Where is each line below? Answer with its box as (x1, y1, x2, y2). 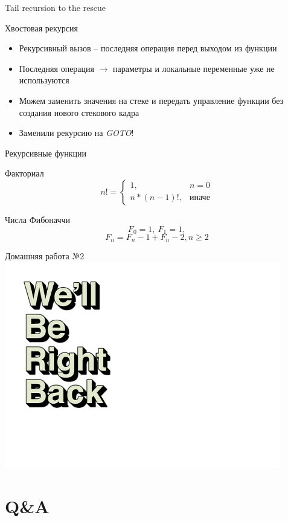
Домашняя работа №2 (5, 250, 85, 262)
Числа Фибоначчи (5, 213, 71, 225)
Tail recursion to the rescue (5, 1, 106, 13)
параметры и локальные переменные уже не (113, 62, 275, 74)
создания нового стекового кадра (19, 106, 139, 118)
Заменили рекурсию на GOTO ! (19, 126, 134, 139)
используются (19, 74, 69, 86)
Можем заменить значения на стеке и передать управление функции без (19, 94, 284, 106)
